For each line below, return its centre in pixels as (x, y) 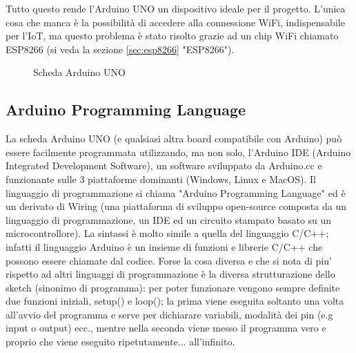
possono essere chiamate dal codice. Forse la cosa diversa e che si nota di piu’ (169, 260)
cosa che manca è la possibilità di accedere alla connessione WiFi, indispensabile (175, 22)
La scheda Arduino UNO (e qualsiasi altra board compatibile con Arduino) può (174, 139)
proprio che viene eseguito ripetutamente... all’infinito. (120, 342)
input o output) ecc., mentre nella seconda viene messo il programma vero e (166, 328)
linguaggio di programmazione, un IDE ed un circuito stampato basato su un (169, 219)
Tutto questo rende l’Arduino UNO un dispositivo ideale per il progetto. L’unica (176, 8)
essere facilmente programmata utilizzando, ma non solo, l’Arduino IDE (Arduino (178, 152)
